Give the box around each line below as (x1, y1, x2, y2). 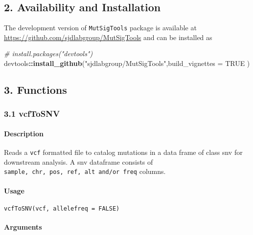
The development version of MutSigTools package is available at (4, 22, 197, 33)
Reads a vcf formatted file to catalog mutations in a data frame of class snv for (4, 147, 243, 157)
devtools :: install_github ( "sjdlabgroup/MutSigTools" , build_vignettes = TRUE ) (4, 58, 250, 68)
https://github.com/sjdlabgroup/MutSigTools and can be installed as (4, 32, 212, 42)
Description (4, 128, 44, 138)
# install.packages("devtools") (4, 48, 93, 59)
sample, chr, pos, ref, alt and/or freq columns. (4, 166, 166, 176)
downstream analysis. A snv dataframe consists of (4, 156, 153, 167)
